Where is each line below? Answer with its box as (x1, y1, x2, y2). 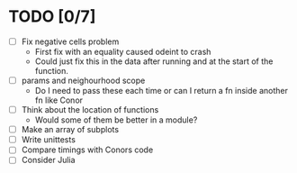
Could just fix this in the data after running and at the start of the (34, 56, 274, 67)
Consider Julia (21, 155, 76, 166)
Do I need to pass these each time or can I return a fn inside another (34, 86, 289, 96)
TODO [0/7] (8, 6, 96, 27)
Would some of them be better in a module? (34, 114, 198, 125)
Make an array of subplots (21, 124, 119, 135)
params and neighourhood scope (21, 75, 146, 86)
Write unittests (21, 134, 76, 145)
